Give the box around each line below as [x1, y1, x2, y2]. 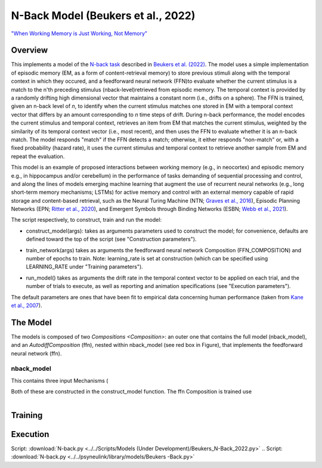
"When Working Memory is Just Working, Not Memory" [11, 30, 148, 37]
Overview [11, 45, 48, 55]
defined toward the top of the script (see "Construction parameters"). [26, 235, 197, 243]
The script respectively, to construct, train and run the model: [11, 216, 162, 224]
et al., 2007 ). [11, 302, 42, 309]
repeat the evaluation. [11, 153, 65, 160]
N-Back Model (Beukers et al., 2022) [11, 9, 196, 22]
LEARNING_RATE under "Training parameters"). [26, 263, 143, 271]
